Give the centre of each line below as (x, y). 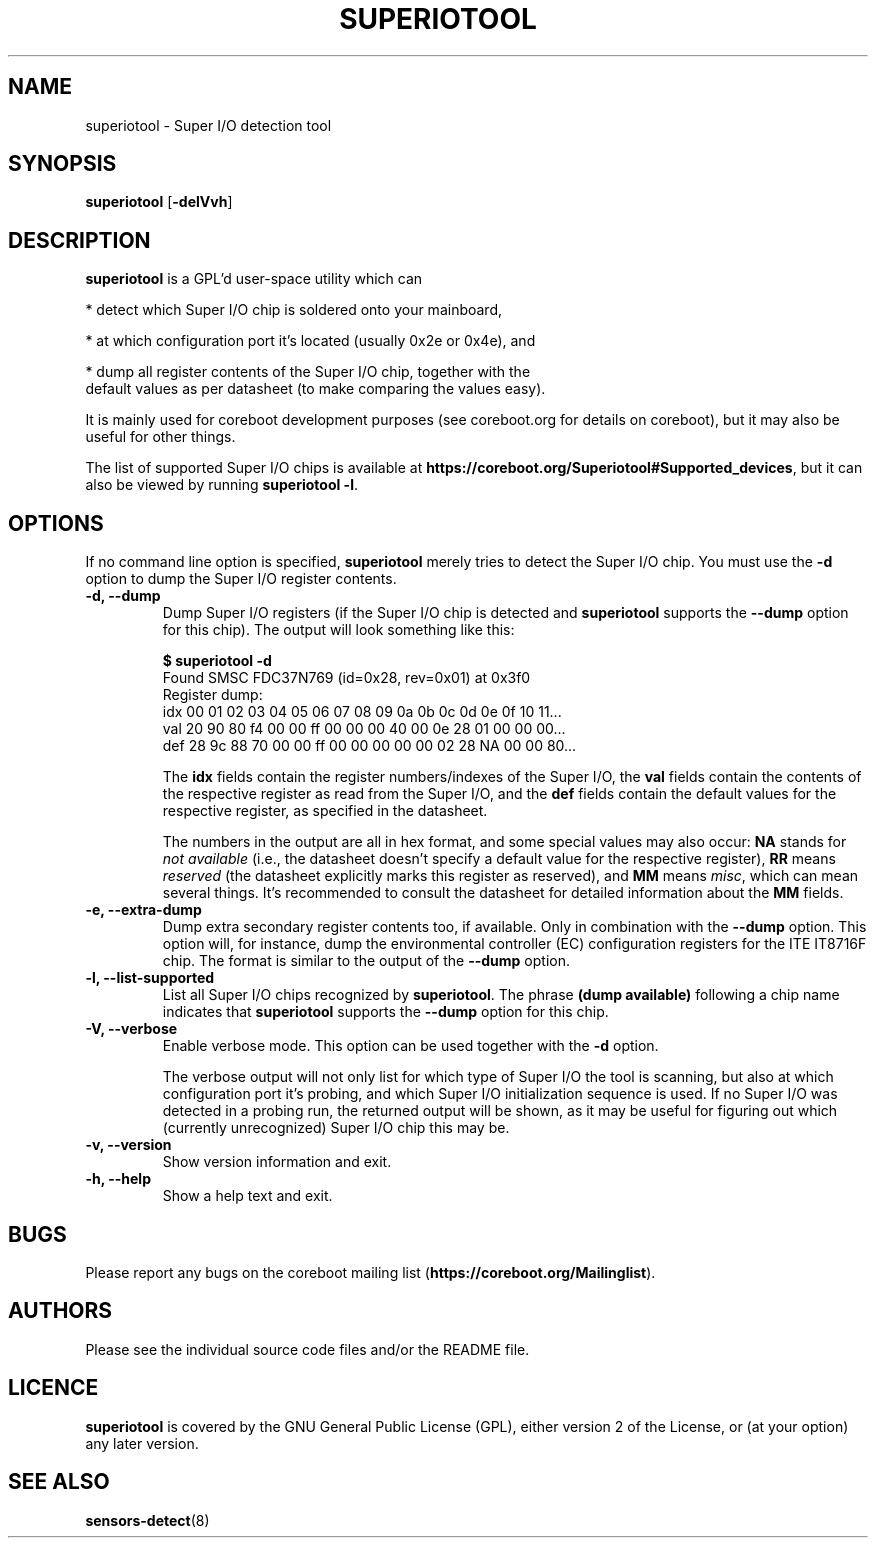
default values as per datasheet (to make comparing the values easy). (315, 389)
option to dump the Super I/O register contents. (241, 579)
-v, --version (128, 1145)
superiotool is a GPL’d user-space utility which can (254, 279)
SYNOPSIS (62, 164)
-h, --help (118, 1179)
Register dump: (212, 695)
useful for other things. (160, 437)
